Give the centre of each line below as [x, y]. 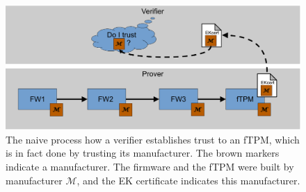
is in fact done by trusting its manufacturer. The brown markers [143, 153]
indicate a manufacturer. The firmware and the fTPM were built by [150, 167]
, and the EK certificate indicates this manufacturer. [188, 180]
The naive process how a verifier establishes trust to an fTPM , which [153, 139]
